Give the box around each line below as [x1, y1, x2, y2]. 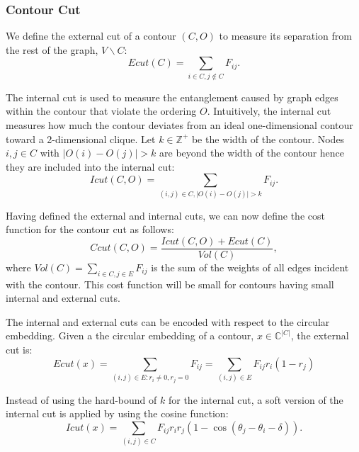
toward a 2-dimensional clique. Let [6, 131, 156, 146]
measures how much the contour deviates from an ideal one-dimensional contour [6, 117, 353, 132]
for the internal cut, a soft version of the [168, 392, 343, 407]
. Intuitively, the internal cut [207, 103, 331, 118]
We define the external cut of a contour [6, 28, 176, 43]
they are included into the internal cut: [6, 159, 175, 174]
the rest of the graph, [6, 42, 98, 57]
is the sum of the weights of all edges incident [151, 259, 349, 274]
